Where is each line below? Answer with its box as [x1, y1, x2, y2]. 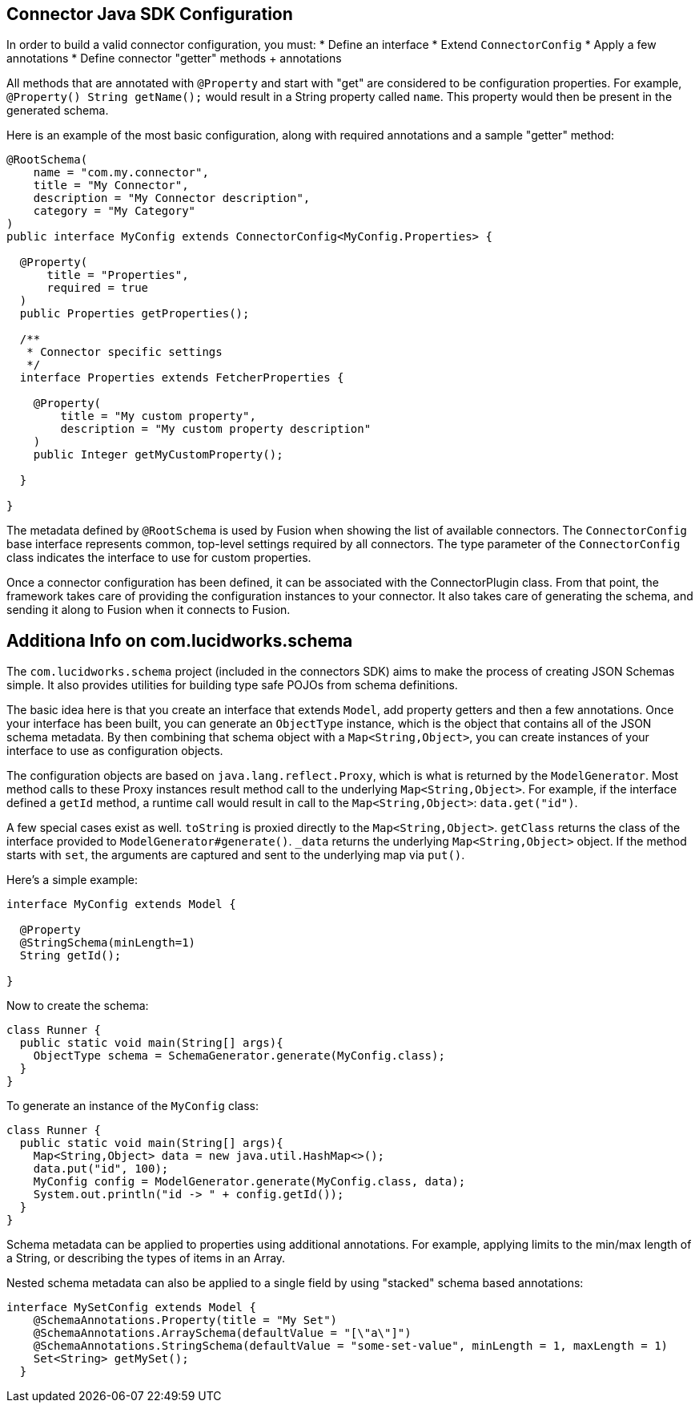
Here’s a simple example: [6, 873, 139, 887]
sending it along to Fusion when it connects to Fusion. [6, 603, 291, 617]
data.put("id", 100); [33, 1162, 169, 1176]
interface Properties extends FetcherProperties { [19, 371, 344, 385]
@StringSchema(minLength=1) [19, 936, 196, 950]
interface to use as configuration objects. [6, 744, 223, 758]
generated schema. [6, 103, 109, 118]
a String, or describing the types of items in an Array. [6, 1251, 286, 1266]
